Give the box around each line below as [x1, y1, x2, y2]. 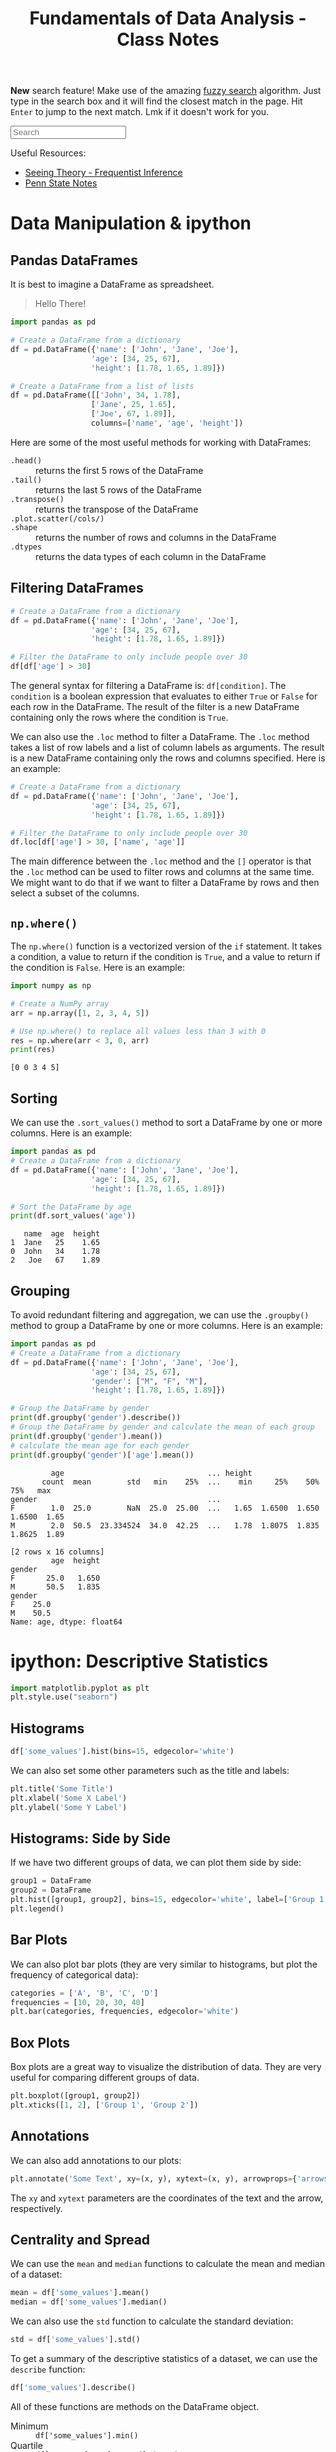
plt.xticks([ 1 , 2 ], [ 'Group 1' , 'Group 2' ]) [10, 2100, 199, 2110]
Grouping [10, 1282, 71, 1299]
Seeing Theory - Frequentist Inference [24, 167, 183, 179]
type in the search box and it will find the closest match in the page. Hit [10, 95, 303, 107]
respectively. [10, 2202, 63, 2214]
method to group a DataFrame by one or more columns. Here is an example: [10, 1320, 323, 1332]
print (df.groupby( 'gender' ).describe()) [10, 1413, 182, 1423]
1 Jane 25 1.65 [10, 1238, 101, 1248]
